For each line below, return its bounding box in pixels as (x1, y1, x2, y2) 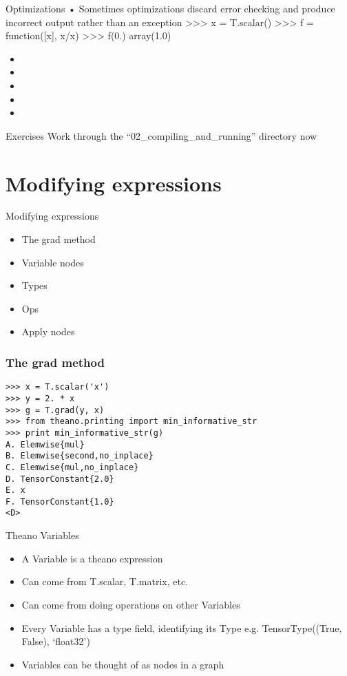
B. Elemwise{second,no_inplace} (6, 451, 154, 461)
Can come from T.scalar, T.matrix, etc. (21, 574, 189, 589)
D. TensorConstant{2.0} (6, 474, 114, 484)
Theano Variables (6, 528, 79, 542)
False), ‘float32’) (21, 634, 90, 648)
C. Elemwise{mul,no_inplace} (6, 462, 139, 472)
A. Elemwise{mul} (6, 439, 85, 450)
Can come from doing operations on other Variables (21, 597, 240, 611)
